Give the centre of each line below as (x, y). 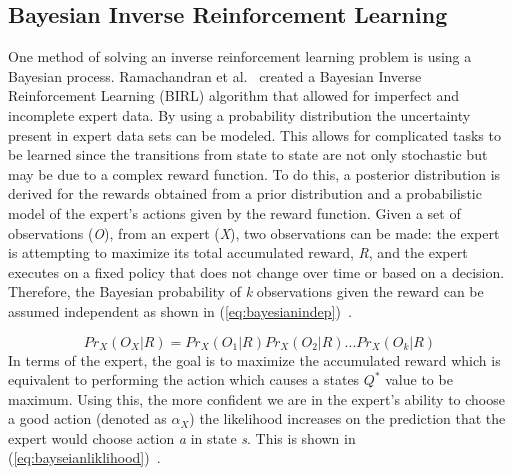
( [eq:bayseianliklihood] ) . (84, 457)
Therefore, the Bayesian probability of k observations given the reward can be (246, 291)
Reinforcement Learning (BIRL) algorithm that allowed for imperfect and (234, 95)
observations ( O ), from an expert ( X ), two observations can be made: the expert (254, 232)
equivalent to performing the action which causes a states (184, 379)
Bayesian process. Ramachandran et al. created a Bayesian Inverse (215, 75)
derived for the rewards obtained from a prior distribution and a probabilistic (245, 193)
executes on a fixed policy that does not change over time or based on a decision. (256, 271)
